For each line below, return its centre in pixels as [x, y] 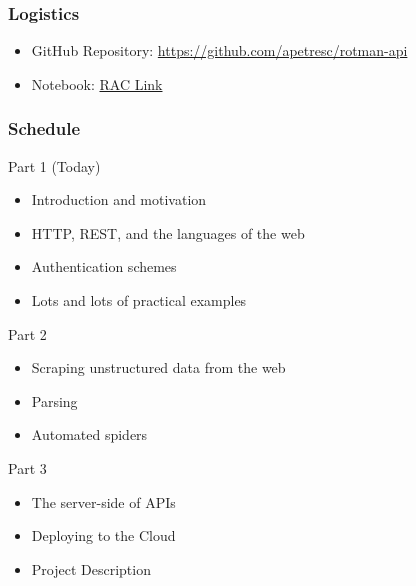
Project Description [91, 568]
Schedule [44, 128]
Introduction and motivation [119, 199]
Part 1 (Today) [54, 165]
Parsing [54, 400]
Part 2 [27, 333]
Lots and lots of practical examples [139, 300]
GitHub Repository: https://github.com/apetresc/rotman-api [219, 50]
